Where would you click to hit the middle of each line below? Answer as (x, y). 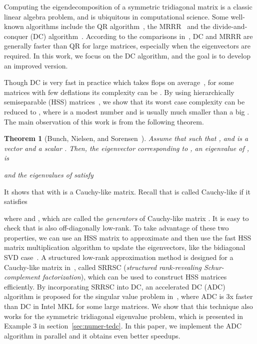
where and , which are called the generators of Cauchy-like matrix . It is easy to (126, 218)
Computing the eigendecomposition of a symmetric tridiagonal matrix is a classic (128, 6)
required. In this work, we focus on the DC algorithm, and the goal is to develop (127, 55)
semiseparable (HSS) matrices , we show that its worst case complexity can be (124, 102)
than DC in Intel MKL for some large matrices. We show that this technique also (128, 306)
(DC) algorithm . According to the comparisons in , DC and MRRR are (141, 36)
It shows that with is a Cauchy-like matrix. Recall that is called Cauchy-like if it (127, 191)
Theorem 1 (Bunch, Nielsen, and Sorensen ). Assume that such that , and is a (126, 138)
